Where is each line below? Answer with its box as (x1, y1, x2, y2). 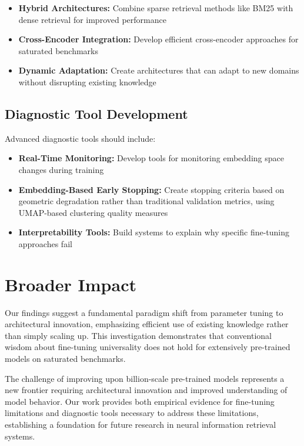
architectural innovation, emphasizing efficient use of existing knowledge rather (5, 318, 289, 330)
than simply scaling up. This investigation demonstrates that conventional (5, 329, 272, 341)
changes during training (18, 163, 104, 175)
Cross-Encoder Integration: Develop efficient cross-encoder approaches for (18, 33, 299, 45)
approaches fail (18, 237, 72, 249)
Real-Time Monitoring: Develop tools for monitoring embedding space (18, 152, 284, 164)
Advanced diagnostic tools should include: (5, 132, 156, 144)
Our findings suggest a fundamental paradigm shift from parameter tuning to (5, 306, 283, 318)
